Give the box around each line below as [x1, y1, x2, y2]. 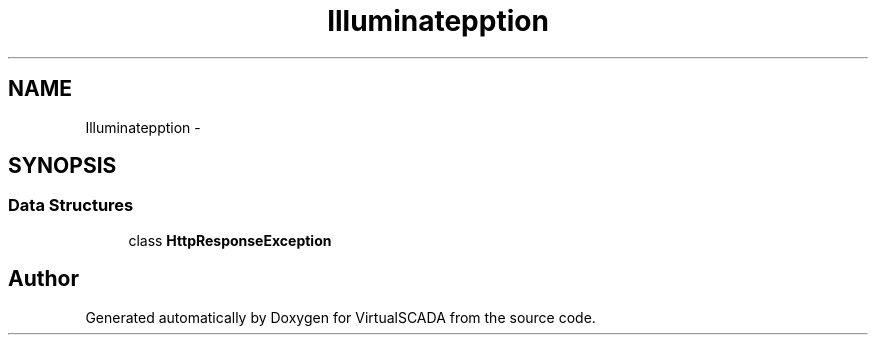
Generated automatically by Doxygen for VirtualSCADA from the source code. [85, 308, 596, 326]
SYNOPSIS [8, 153, 117, 179]
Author [8, 266, 79, 292]
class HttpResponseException [128, 231, 332, 249]
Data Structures [8, 195, 134, 216]
